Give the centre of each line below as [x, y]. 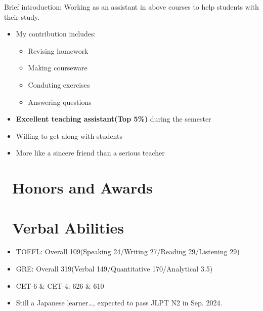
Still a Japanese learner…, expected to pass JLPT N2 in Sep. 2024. [119, 303]
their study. [22, 16]
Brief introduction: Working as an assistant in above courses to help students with [131, 7]
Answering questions [60, 102]
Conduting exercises [59, 84]
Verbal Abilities [68, 227]
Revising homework [58, 50]
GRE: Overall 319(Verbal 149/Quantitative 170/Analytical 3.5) [114, 269]
